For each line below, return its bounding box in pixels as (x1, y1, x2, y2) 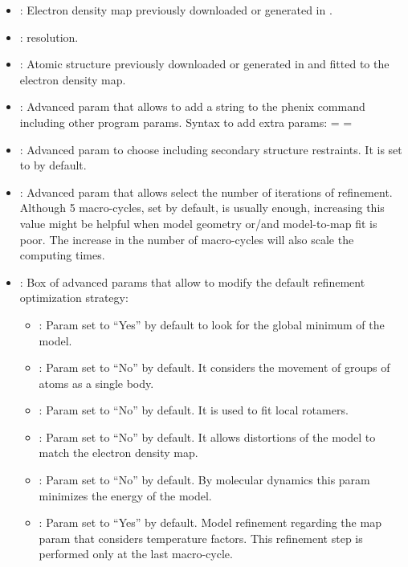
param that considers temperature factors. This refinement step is (39, 529, 363, 546)
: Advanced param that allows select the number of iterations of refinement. (19, 183, 393, 200)
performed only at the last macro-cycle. (39, 545, 233, 562)
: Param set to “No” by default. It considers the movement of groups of (39, 359, 390, 376)
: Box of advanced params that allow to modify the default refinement (19, 273, 365, 290)
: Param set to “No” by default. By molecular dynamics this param (39, 471, 370, 488)
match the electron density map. (39, 444, 198, 461)
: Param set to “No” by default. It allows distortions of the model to (39, 428, 376, 445)
